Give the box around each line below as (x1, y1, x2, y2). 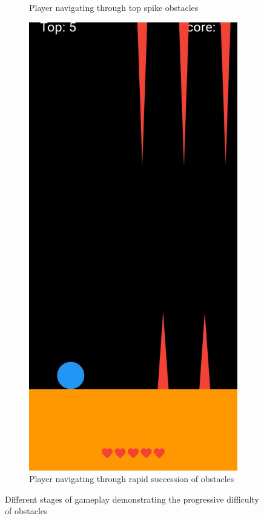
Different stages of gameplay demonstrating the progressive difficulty (5, 492, 259, 505)
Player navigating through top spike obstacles (29, 1, 199, 13)
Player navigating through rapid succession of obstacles (29, 472, 234, 485)
